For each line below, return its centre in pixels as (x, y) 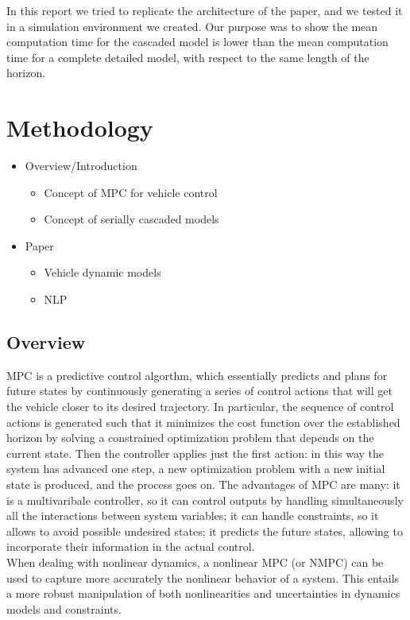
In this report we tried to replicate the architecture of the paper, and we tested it (205, 10)
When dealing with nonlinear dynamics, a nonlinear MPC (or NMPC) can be (195, 562)
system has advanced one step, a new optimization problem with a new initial (196, 469)
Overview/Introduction (81, 166)
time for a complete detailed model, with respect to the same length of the (188, 57)
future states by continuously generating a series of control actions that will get (199, 391)
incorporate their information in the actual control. (131, 546)
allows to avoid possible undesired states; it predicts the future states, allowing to (205, 531)
